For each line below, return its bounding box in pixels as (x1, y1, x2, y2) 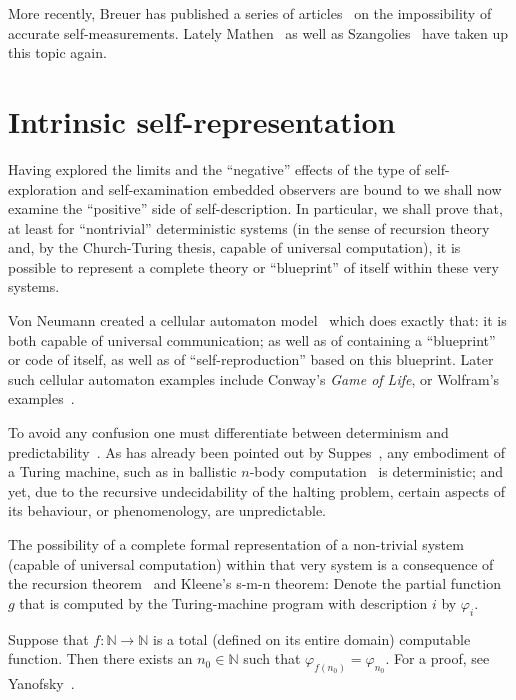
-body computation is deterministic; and (249, 461, 504, 482)
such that (243, 648, 301, 669)
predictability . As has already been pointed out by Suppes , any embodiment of (8, 441, 505, 462)
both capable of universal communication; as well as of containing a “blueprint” (8, 329, 496, 350)
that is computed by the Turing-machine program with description (19, 592, 428, 613)
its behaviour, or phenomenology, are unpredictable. (8, 500, 327, 521)
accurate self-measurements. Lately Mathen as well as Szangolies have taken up (8, 22, 509, 43)
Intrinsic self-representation (8, 100, 396, 141)
